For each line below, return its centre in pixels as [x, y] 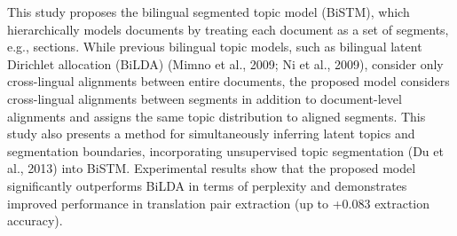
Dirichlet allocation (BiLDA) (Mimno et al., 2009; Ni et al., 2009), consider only [225, 63]
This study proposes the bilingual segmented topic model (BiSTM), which [209, 12]
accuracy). [35, 220]
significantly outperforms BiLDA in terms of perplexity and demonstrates [207, 185]
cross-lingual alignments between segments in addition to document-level [205, 98]
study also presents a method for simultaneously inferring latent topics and [211, 134]
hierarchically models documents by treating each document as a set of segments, [228, 29]
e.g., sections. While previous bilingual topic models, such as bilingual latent [215, 47]
